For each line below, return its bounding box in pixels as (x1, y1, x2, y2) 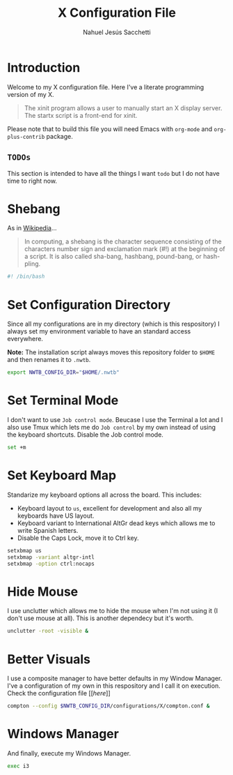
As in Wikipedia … (7, 224, 57, 232)
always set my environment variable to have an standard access (7, 327, 191, 336)
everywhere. (7, 335, 44, 343)
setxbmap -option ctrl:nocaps (7, 560, 95, 567)
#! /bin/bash (7, 273, 45, 280)
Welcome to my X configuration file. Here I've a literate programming (7, 82, 204, 91)
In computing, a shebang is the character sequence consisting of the (24, 237, 222, 246)
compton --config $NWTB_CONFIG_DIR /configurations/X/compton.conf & (7, 702, 210, 709)
